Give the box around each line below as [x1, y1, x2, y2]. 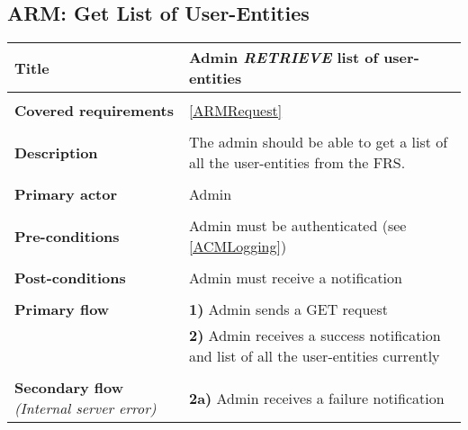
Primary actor [14, 184, 118, 205]
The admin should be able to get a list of [188, 131, 448, 153]
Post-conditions [14, 267, 126, 289]
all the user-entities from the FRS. [188, 152, 406, 174]
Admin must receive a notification [188, 267, 402, 289]
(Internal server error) [14, 398, 157, 419]
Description [14, 141, 98, 163]
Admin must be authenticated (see [188, 215, 407, 237]
